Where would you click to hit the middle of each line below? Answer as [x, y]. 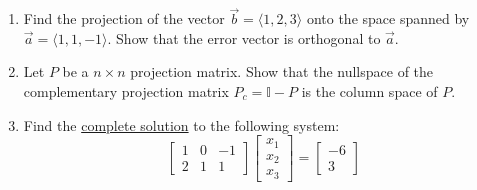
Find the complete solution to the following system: [181, 124]
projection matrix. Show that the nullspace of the [282, 71]
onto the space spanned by [388, 18]
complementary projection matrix [126, 91]
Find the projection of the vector [124, 18]
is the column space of [369, 91]
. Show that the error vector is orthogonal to [244, 37]
